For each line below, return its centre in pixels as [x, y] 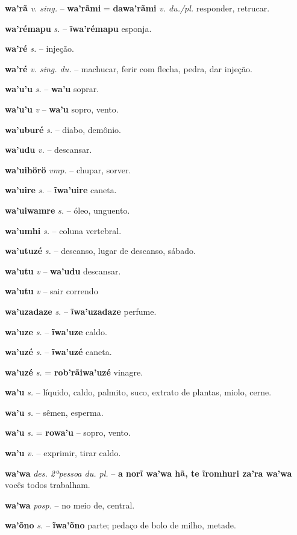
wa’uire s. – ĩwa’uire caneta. [61, 190]
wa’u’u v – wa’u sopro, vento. [62, 109]
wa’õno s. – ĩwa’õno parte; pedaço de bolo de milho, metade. [120, 525]
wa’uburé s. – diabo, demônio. [63, 129]
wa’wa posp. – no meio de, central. [70, 505]
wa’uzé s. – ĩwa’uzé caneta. [58, 352]
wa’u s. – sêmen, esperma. [54, 412]
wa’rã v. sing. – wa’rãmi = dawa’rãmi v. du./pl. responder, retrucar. [137, 8]
